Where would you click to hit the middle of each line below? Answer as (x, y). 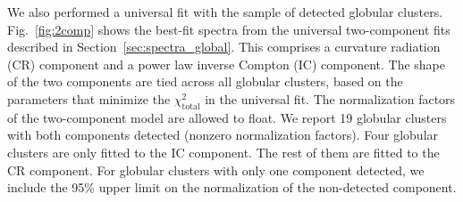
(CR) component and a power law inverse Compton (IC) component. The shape (226, 64)
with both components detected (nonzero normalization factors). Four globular (223, 135)
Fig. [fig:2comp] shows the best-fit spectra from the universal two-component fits (229, 29)
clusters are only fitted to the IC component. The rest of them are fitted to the (223, 152)
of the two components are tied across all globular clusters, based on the (205, 81)
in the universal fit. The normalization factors (330, 98)
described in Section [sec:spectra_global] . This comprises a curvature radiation (224, 47)
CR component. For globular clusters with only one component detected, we (216, 170)
